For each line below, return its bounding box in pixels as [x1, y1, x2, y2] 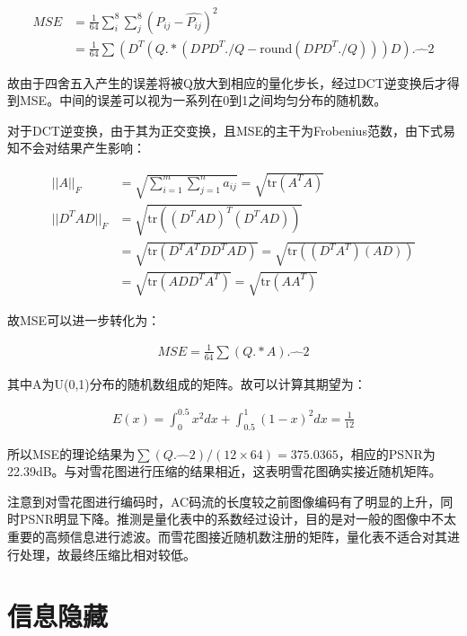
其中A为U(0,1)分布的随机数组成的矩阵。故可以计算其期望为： [7, 374, 366, 393]
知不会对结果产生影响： [7, 138, 145, 157]
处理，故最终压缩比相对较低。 [19, 544, 196, 563]
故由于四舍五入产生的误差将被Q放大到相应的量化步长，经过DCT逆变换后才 [7, 73, 447, 92]
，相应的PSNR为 [338, 444, 436, 463]
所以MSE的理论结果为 [7, 444, 136, 463]
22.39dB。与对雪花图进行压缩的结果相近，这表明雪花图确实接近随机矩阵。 [7, 462, 442, 481]
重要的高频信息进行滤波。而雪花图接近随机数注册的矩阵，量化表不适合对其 [7, 527, 447, 546]
